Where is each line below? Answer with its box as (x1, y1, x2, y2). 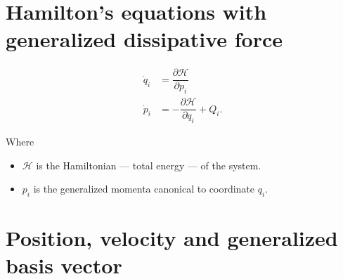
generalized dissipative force (6, 25, 283, 53)
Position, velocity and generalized (6, 223, 338, 252)
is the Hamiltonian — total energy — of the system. (36, 157, 261, 172)
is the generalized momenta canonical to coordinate (33, 181, 255, 196)
